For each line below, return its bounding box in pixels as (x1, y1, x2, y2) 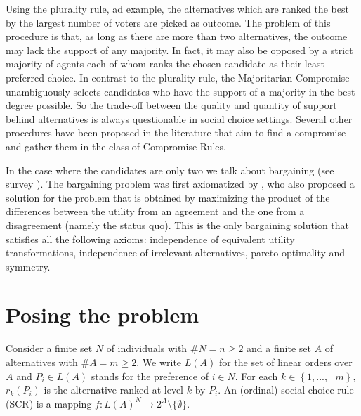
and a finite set (247, 341, 311, 356)
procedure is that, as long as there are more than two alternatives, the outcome (6, 29, 348, 44)
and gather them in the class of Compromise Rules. (6, 138, 226, 153)
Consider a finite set (6, 341, 93, 356)
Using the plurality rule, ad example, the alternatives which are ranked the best (6, 1, 349, 15)
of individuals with (106, 341, 188, 356)
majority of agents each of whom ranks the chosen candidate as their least (6, 56, 324, 71)
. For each (235, 368, 278, 383)
